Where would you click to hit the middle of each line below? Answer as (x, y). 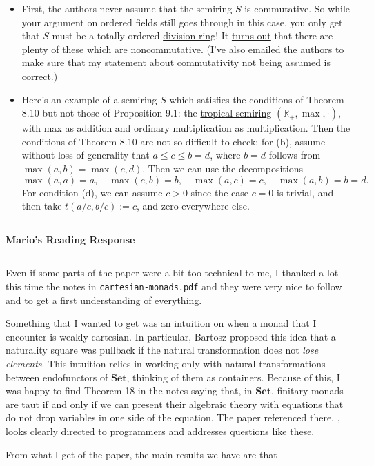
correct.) (40, 75)
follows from (295, 155)
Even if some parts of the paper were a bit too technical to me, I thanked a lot (172, 273)
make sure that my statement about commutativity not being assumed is (176, 62)
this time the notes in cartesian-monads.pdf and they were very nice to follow (174, 286)
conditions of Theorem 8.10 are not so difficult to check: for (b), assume (174, 141)
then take (42, 206)
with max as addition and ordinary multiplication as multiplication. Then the (186, 128)
